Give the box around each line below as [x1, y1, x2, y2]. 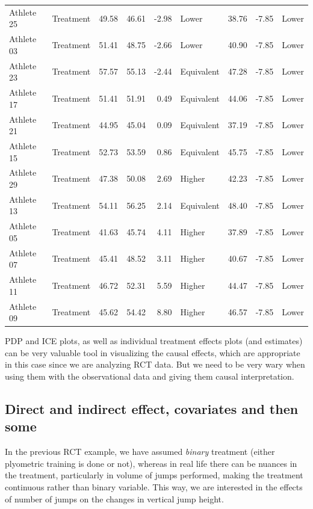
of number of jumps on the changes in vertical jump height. [5, 492, 224, 505]
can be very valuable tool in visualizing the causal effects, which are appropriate [5, 346, 300, 359]
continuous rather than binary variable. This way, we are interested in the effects [5, 481, 303, 493]
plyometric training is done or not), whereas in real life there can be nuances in [5, 457, 297, 469]
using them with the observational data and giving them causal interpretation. [5, 370, 294, 383]
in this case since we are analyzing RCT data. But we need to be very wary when [5, 358, 305, 371]
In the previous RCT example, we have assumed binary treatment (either [5, 445, 275, 458]
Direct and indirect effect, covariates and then [5, 399, 299, 418]
